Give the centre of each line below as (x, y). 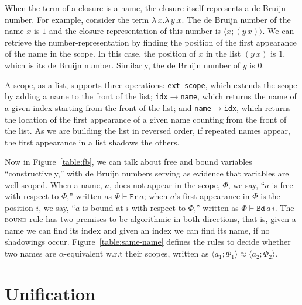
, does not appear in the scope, (164, 184)
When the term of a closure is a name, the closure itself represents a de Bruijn (145, 8)
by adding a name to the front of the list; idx (86, 96)
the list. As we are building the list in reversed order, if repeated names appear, (147, 131)
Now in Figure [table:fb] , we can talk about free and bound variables (128, 162)
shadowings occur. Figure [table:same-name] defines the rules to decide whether (148, 242)
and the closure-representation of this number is (135, 31)
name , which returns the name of (238, 96)
